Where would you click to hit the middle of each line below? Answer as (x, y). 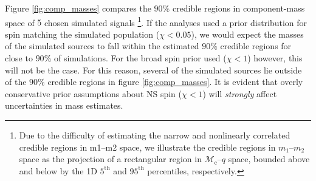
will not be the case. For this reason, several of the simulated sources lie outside (153, 70)
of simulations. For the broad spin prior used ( (140, 58)
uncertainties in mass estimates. (64, 105)
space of (20, 22)
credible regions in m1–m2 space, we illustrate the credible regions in (147, 147)
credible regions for (256, 46)
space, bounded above (269, 159)
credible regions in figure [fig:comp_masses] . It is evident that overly (175, 82)
